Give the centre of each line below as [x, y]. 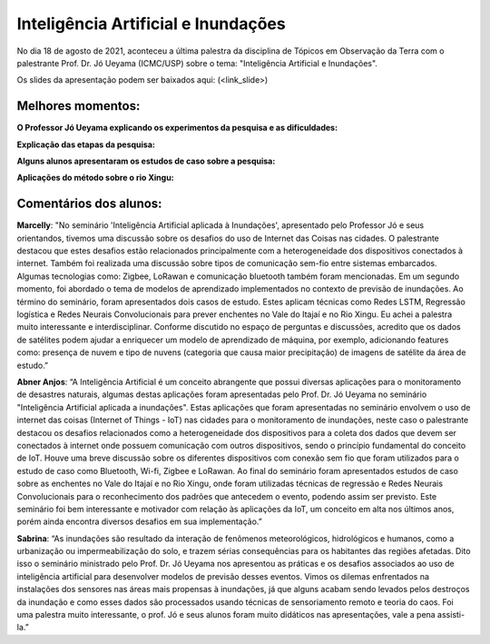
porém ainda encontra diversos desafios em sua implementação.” [140, 521]
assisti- [451, 615]
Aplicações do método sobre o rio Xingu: [95, 178]
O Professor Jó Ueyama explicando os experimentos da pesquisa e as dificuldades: [177, 128]
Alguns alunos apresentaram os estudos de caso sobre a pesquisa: [146, 161]
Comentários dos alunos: [89, 204]
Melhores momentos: [78, 106]
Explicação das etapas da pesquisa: [86, 144]
